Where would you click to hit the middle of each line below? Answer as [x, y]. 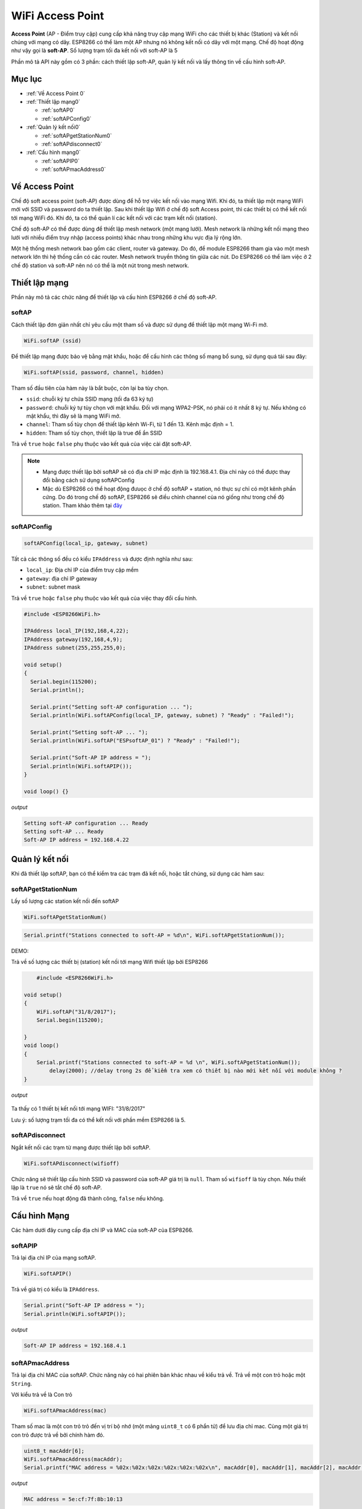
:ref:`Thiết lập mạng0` [53, 102]
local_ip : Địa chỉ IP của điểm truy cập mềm [82, 570]
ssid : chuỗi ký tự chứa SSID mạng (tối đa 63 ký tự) [90, 399]
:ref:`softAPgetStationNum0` [77, 135]
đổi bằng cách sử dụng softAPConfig [89, 480]
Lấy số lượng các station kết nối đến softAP [65, 901]
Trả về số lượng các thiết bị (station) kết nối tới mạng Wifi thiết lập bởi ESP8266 [110, 962]
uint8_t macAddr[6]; [54, 1451]
